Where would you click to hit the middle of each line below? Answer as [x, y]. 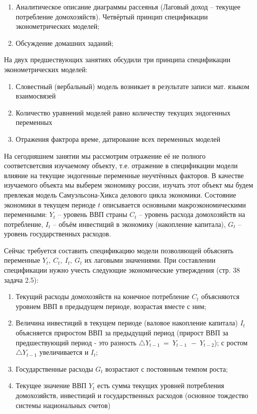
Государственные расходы [54, 368]
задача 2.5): [21, 279]
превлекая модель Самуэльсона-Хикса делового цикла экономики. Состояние [120, 194]
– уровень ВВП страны [93, 214]
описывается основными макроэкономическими [174, 204]
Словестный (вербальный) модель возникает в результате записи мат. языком [132, 86]
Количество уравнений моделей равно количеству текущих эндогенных [123, 112]
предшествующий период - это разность [76, 342]
